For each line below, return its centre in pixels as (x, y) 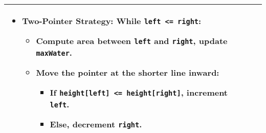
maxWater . (54, 52)
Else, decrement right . (96, 124)
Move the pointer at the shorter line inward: (128, 72)
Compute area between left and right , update (132, 41)
